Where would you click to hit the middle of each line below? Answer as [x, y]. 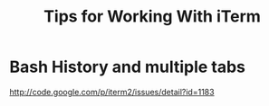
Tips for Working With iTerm [152, 17]
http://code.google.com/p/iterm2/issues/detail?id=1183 [112, 92]
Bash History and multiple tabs [128, 67]
